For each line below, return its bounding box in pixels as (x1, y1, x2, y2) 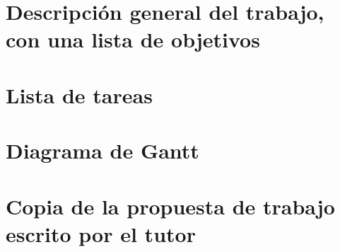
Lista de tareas (6, 80, 153, 109)
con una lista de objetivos (6, 25, 260, 54)
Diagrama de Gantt (6, 136, 199, 165)
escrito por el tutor (6, 219, 196, 248)
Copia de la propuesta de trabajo (6, 191, 335, 220)
